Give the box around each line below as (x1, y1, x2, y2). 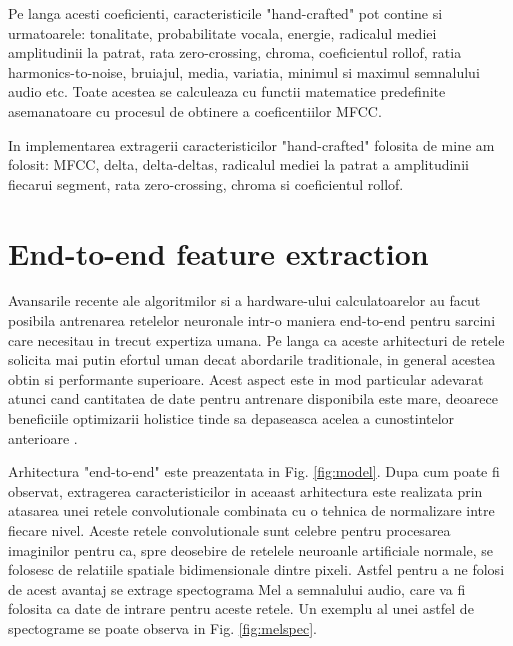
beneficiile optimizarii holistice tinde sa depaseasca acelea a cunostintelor (8, 408, 455, 429)
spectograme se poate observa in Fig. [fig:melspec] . (8, 617, 317, 638)
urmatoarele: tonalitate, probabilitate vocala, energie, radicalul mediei (8, 22, 437, 43)
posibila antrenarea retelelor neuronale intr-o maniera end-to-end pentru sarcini (8, 310, 496, 331)
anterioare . (8, 427, 78, 448)
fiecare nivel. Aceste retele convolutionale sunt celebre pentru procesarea (8, 520, 451, 540)
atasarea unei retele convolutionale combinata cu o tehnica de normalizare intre (8, 500, 495, 521)
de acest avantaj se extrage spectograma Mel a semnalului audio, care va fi (8, 578, 466, 599)
